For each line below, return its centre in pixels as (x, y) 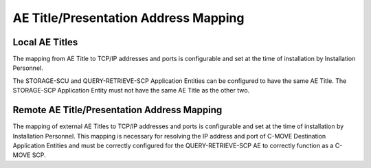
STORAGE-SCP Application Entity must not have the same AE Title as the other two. (131, 91)
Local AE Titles (45, 42)
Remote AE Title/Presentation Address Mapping (117, 110)
